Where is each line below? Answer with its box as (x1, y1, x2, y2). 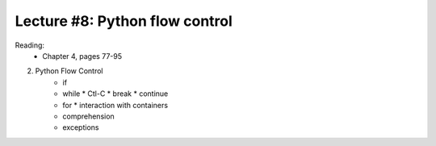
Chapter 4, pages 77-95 (42, 51, 123, 60)
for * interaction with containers (62, 100, 169, 110)
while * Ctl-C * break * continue (62, 89, 169, 98)
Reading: (15, 40, 44, 50)
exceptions (62, 123, 99, 132)
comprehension (62, 111, 115, 121)
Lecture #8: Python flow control (15, 12, 233, 30)
